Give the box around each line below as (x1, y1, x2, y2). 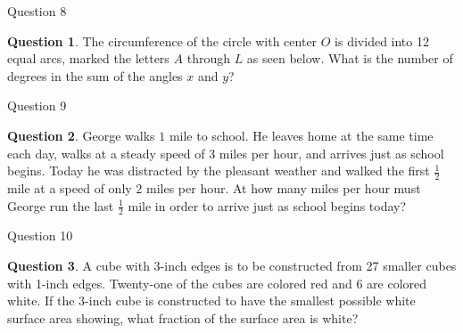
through (186, 49, 230, 68)
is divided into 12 (335, 31, 429, 50)
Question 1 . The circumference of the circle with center (7, 31, 318, 50)
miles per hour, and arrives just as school (219, 143, 444, 162)
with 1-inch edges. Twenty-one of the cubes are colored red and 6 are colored (7, 273, 427, 292)
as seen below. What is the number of (246, 49, 453, 68)
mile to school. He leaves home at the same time (169, 126, 434, 144)
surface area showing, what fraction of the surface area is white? (7, 308, 359, 327)
